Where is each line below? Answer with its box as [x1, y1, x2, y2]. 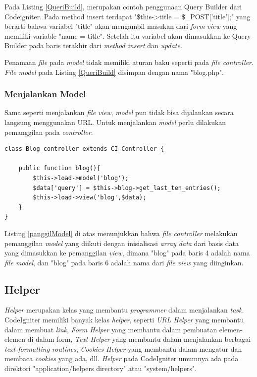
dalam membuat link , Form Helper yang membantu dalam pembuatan [4, 324, 217, 334]
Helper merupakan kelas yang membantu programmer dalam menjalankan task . [4, 305, 244, 315]
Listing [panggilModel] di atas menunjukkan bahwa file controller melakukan [4, 228, 238, 238]
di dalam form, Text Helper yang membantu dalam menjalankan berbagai [27, 334, 251, 344]
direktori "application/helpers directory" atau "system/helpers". [4, 363, 197, 374]
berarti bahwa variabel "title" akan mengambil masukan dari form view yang [4, 21, 237, 31]
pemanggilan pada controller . [4, 126, 93, 137]
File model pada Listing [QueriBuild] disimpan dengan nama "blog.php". [4, 66, 224, 77]
